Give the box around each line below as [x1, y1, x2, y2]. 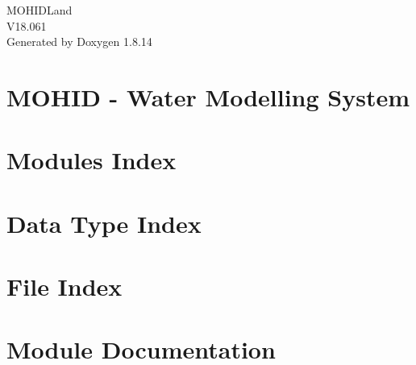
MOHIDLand [6, 2, 73, 18]
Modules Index [6, 143, 177, 176]
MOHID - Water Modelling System [6, 80, 410, 113]
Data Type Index [6, 206, 202, 239]
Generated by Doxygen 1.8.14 [6, 33, 152, 50]
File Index [6, 270, 123, 303]
